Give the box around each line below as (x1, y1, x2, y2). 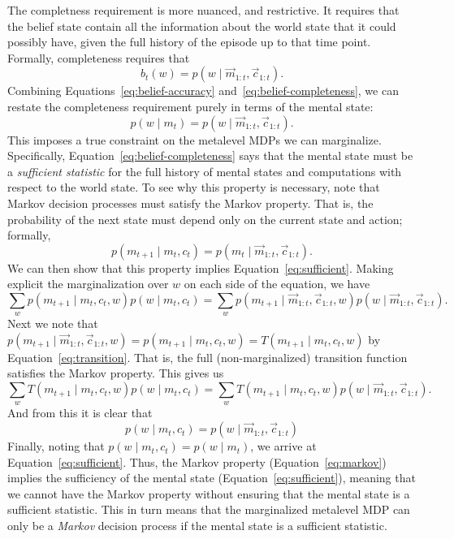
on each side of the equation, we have (184, 275, 370, 292)
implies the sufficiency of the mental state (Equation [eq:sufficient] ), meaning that (7, 469, 416, 486)
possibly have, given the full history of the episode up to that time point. (7, 33, 371, 50)
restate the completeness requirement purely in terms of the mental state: (7, 97, 374, 114)
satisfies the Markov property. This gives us (7, 364, 224, 382)
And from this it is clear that (7, 404, 153, 421)
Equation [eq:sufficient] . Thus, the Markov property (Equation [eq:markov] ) (7, 453, 387, 470)
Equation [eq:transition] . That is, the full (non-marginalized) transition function (7, 348, 408, 365)
